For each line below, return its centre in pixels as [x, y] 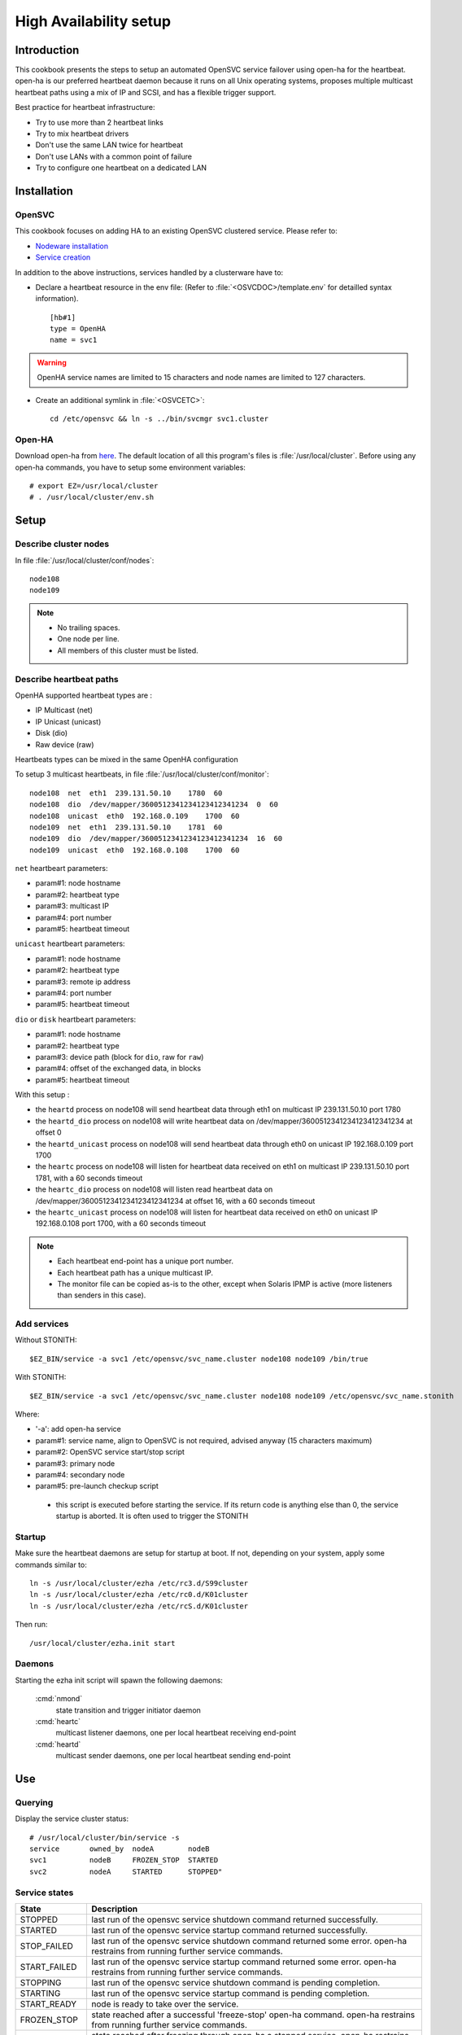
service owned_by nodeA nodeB [120, 1849]
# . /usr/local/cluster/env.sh [92, 497]
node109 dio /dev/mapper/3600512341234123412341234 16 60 [156, 839]
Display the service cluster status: [72, 1818]
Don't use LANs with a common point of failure [114, 156]
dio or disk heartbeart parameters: [76, 1019]
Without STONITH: [46, 1340]
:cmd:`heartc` [58, 1721]
